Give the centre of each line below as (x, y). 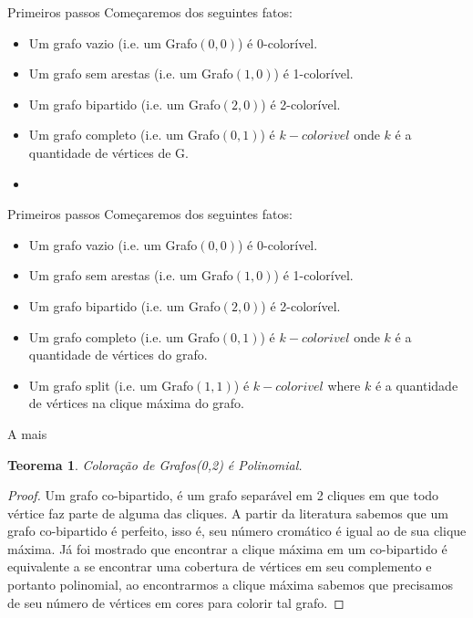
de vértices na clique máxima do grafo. (136, 403)
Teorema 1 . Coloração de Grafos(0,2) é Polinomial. (155, 464)
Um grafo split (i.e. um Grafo (111, 385)
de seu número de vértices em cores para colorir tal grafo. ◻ (176, 602)
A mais (27, 433)
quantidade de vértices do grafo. (118, 355)
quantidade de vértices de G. (109, 152)
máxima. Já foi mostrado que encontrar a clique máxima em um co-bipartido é (227, 548)
